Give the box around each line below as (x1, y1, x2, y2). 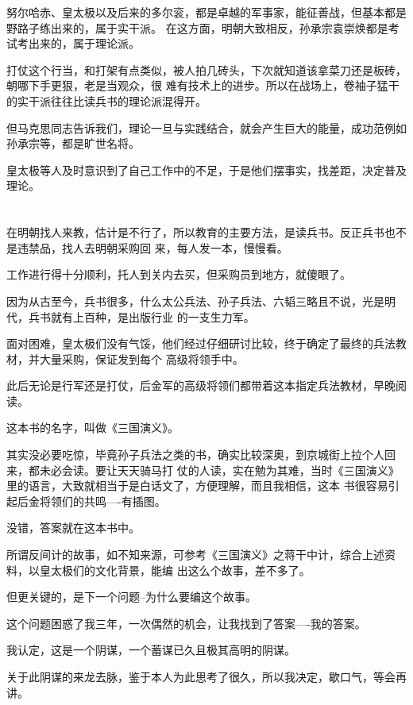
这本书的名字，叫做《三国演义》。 (6, 419, 179, 436)
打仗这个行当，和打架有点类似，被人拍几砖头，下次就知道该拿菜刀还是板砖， (6, 61, 407, 78)
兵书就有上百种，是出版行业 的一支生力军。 (28, 308, 255, 325)
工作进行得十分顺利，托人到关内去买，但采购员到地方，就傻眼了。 (6, 266, 351, 283)
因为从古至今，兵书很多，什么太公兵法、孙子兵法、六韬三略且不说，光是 (6, 292, 384, 309)
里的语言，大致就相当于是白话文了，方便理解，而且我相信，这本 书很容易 (6, 477, 388, 494)
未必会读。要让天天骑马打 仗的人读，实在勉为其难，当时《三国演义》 (39, 461, 399, 478)
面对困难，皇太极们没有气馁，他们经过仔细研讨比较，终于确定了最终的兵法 (6, 335, 396, 352)
